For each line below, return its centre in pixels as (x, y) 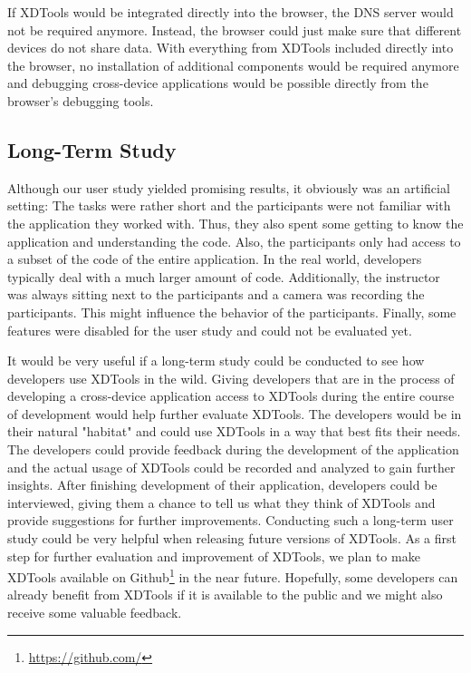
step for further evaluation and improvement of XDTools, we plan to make (214, 556)
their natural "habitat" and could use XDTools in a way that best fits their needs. (234, 431)
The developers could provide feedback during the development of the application (233, 449)
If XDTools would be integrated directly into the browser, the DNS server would (231, 12)
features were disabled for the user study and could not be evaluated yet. (210, 330)
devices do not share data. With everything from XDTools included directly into (231, 48)
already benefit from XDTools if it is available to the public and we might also (225, 595)
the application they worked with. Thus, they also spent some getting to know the (235, 223)
